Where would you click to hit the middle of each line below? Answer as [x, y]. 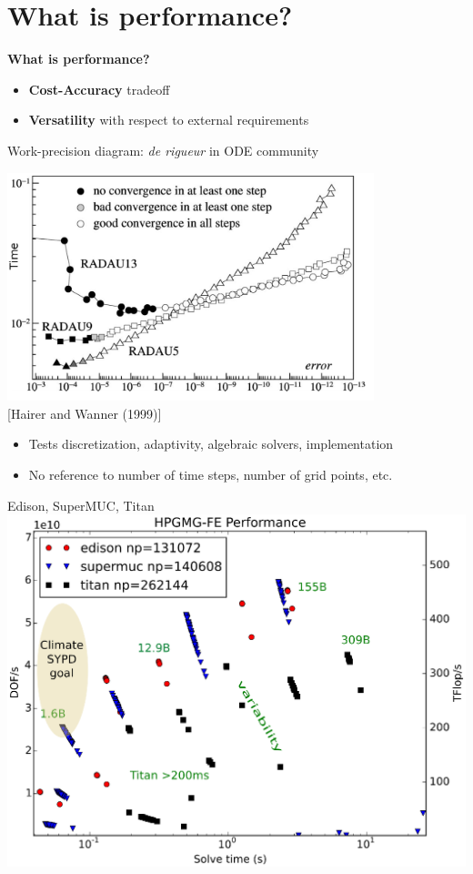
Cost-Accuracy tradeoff [99, 89]
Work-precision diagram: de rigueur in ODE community [163, 150]
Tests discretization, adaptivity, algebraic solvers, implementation [211, 444]
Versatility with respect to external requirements [169, 120]
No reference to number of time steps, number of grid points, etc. [211, 475]
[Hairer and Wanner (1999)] [85, 413]
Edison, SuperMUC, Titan [81, 505]
